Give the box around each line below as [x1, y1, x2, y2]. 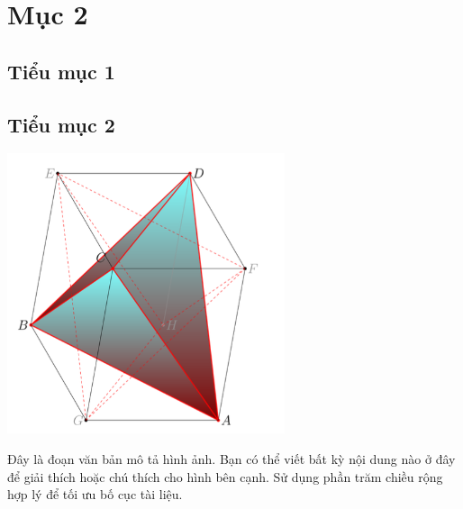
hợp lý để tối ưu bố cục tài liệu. [7, 485, 183, 504]
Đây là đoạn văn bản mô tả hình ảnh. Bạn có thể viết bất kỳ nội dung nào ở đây [7, 449, 456, 468]
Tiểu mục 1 [7, 57, 115, 85]
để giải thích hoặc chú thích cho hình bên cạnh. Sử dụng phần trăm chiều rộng [7, 467, 443, 486]
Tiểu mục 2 [7, 110, 115, 138]
